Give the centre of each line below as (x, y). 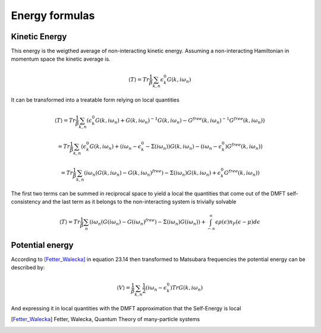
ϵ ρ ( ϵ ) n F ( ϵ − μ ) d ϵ (238, 223)
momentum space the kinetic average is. (61, 59)
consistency (26, 202)
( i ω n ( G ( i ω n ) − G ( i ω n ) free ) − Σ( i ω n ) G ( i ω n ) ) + (148, 222)
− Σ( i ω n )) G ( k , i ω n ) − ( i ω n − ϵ (184, 147)
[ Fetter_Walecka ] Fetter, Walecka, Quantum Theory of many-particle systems (106, 319)
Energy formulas (53, 15)
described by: (28, 268)
